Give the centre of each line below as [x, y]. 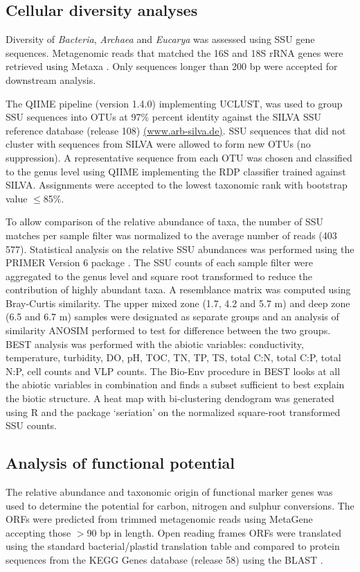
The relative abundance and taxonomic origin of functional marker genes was [169, 492]
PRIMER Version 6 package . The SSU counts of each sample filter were [160, 262]
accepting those [38, 532]
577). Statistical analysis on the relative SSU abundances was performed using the [180, 249]
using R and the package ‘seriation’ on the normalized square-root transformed [173, 411]
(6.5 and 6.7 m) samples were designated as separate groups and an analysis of [172, 317]
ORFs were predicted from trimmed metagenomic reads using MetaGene [159, 519]
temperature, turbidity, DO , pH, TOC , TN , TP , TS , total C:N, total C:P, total [173, 357]
